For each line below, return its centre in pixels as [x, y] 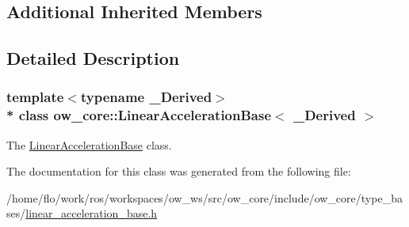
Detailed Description [93, 58]
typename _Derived [146, 97]
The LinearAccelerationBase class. [89, 144]
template [35, 97]
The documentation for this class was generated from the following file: [179, 171]
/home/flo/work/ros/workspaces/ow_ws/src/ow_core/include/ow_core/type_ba [204, 197]
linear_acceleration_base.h [92, 213]
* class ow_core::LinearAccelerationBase [139, 115]
